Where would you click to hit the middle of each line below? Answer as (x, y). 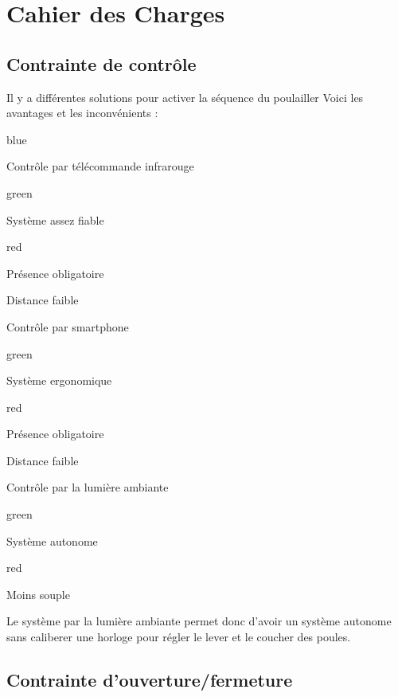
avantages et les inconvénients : (82, 113)
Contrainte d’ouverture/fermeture (150, 680)
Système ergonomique (59, 380)
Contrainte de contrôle (101, 63)
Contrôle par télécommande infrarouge (100, 166)
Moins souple (38, 594)
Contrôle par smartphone (68, 326)
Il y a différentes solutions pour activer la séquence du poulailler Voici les (185, 97)
